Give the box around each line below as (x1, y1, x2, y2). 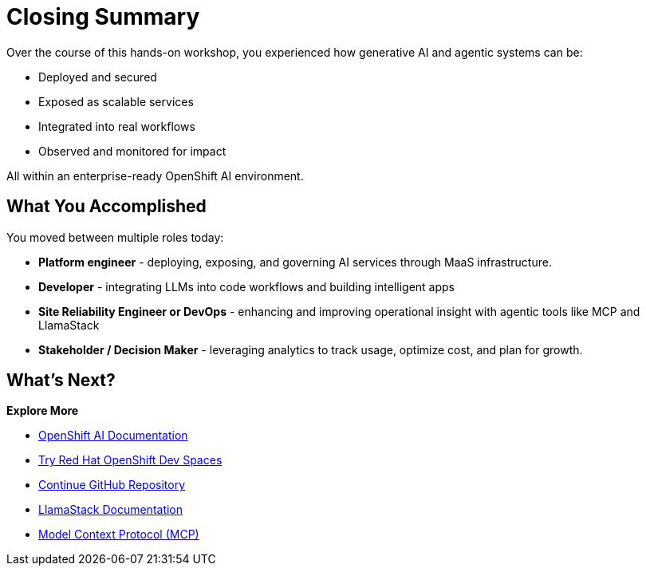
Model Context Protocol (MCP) (38, 527, 199, 542)
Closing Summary (6, 3, 200, 30)
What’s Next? (6, 370, 116, 391)
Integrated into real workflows (38, 119, 195, 133)
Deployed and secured (38, 69, 157, 84)
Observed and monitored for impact (38, 144, 226, 158)
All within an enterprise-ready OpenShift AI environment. (6, 168, 304, 183)
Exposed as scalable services (38, 94, 194, 108)
